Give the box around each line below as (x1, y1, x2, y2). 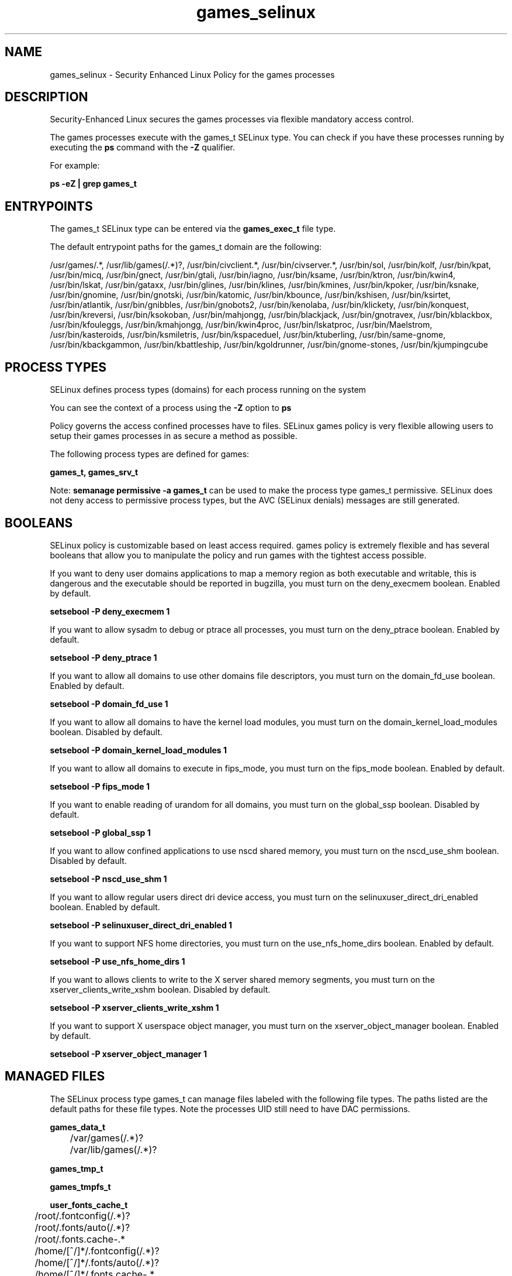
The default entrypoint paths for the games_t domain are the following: (50, 242, 322, 252)
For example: (50, 160, 100, 171)
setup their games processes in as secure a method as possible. (50, 431, 297, 441)
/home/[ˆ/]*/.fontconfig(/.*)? (34, 1244, 160, 1257)
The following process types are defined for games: (50, 449, 250, 459)
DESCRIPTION (5, 90, 88, 105)
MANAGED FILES (5, 1069, 105, 1084)
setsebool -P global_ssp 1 (50, 827, 151, 838)
